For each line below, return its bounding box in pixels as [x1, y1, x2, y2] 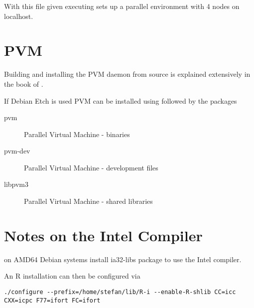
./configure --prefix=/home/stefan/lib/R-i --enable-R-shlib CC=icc [4, 288, 236, 296]
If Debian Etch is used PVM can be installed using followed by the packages [4, 95, 237, 106]
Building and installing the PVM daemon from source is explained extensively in [4, 69, 251, 79]
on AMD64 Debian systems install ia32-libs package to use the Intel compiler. [4, 254, 242, 264]
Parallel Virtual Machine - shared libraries [24, 196, 153, 206]
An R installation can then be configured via [4, 271, 140, 281]
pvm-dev [4, 146, 30, 156]
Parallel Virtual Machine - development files [24, 162, 158, 172]
